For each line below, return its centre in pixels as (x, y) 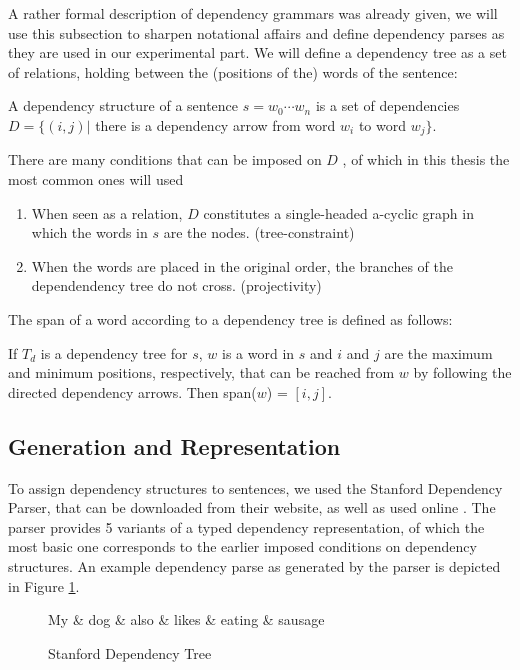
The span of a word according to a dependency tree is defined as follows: (230, 318)
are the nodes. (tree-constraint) (259, 232)
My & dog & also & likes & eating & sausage (186, 619)
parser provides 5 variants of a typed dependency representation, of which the (246, 526)
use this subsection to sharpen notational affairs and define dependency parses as (256, 32)
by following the (462, 372)
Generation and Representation (174, 445)
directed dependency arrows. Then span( (132, 391)
